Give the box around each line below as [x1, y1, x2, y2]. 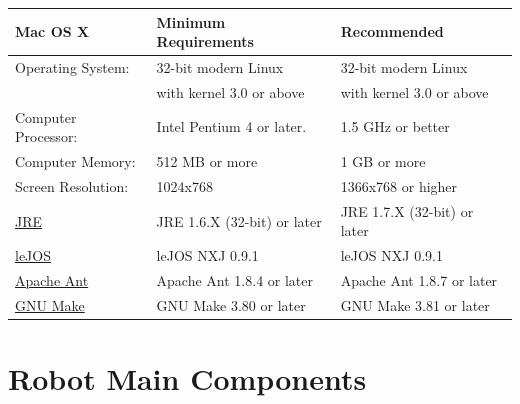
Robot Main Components [8, 358, 367, 399]
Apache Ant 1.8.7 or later [340, 270, 498, 291]
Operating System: [15, 56, 130, 77]
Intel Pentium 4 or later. [156, 116, 307, 137]
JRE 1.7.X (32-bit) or [340, 200, 474, 221]
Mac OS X [15, 21, 90, 42]
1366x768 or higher [340, 175, 458, 196]
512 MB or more [156, 151, 258, 172]
